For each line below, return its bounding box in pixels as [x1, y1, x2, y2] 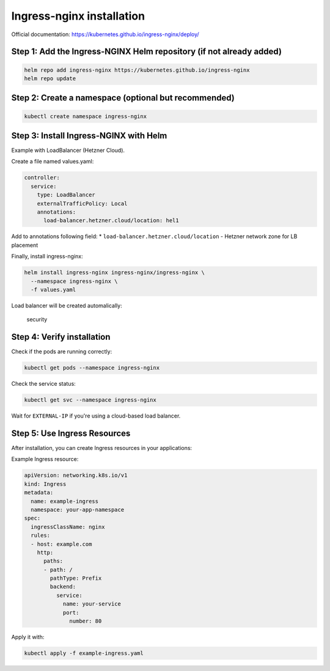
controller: [24, 174, 61, 181]
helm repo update [24, 75, 76, 82]
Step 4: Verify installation [11, 332, 111, 342]
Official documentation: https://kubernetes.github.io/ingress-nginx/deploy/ [11, 31, 200, 38]
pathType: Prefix [50, 575, 102, 582]
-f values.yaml [31, 286, 76, 293]
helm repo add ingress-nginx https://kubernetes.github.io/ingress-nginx [24, 66, 250, 73]
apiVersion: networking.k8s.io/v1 [24, 472, 128, 479]
